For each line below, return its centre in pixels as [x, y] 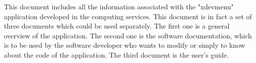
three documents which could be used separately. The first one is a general [117, 26]
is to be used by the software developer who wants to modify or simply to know [125, 45]
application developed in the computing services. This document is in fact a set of [128, 16]
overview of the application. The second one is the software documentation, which [128, 35]
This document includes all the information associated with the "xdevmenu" [119, 6]
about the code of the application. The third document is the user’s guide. [116, 54]
